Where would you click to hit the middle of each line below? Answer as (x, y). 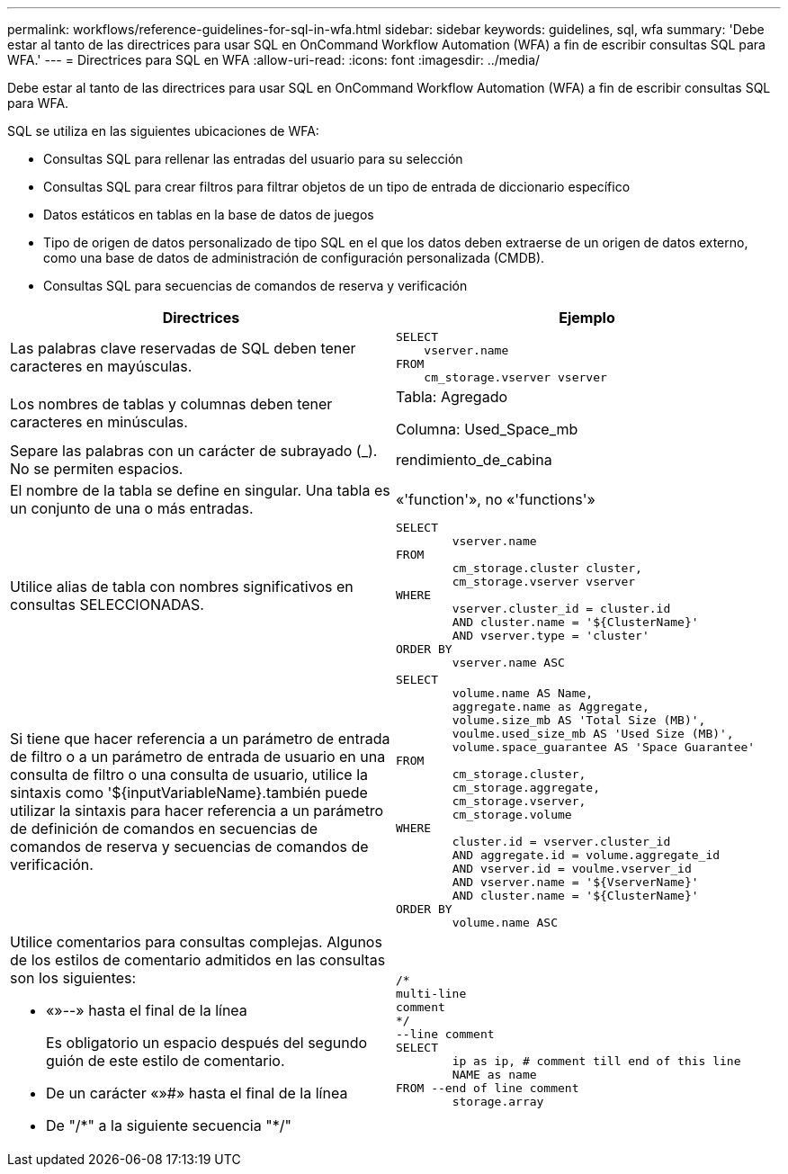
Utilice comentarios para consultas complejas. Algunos (196, 942)
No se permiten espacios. (97, 469)
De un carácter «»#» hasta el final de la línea (197, 1093)
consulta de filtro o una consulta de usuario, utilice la (189, 774)
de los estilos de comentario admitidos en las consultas (198, 960)
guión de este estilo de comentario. (166, 1061)
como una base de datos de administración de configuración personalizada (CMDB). (294, 258)
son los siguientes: (73, 978)
